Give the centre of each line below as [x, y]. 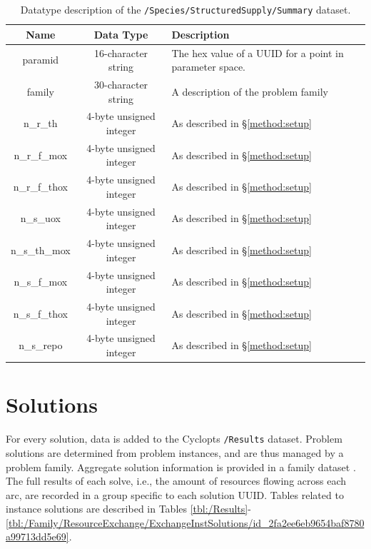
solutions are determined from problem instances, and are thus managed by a [175, 452]
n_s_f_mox [41, 282]
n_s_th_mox [41, 250]
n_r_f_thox [40, 187]
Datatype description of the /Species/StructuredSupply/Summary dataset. [185, 9]
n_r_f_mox [41, 155]
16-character [121, 52]
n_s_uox [40, 218]
